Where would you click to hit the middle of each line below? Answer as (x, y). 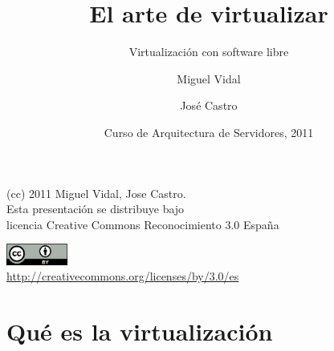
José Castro (209, 105)
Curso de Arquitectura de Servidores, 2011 (209, 132)
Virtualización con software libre (209, 52)
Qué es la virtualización (140, 331)
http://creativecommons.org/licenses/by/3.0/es (123, 276)
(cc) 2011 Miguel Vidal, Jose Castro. (96, 193)
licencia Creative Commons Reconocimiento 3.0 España (143, 224)
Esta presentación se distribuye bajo (96, 209)
